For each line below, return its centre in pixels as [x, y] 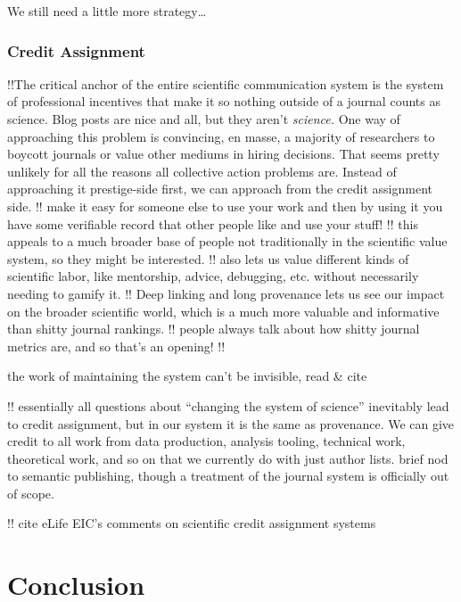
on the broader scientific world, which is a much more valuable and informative [223, 311]
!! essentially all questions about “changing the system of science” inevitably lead [228, 405]
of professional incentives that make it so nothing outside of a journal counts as [224, 101]
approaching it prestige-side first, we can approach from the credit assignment [220, 189]
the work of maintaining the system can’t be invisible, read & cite [187, 376]
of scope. [31, 493]
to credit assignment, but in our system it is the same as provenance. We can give [231, 423]
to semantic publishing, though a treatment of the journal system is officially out [228, 476]
